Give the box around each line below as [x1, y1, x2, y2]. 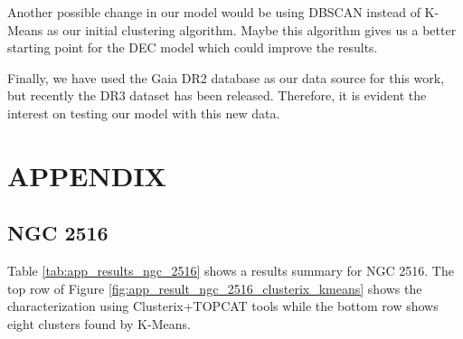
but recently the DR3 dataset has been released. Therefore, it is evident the [7, 86, 427, 105]
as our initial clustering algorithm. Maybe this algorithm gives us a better [47, 20, 457, 39]
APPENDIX [7, 156, 166, 193]
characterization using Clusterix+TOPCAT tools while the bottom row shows [7, 297, 439, 315]
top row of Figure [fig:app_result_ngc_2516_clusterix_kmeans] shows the [7, 278, 422, 297]
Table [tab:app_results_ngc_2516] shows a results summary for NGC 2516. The [7, 261, 454, 280]
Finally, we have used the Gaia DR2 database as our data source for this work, [7, 68, 445, 87]
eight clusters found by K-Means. [7, 314, 191, 333]
